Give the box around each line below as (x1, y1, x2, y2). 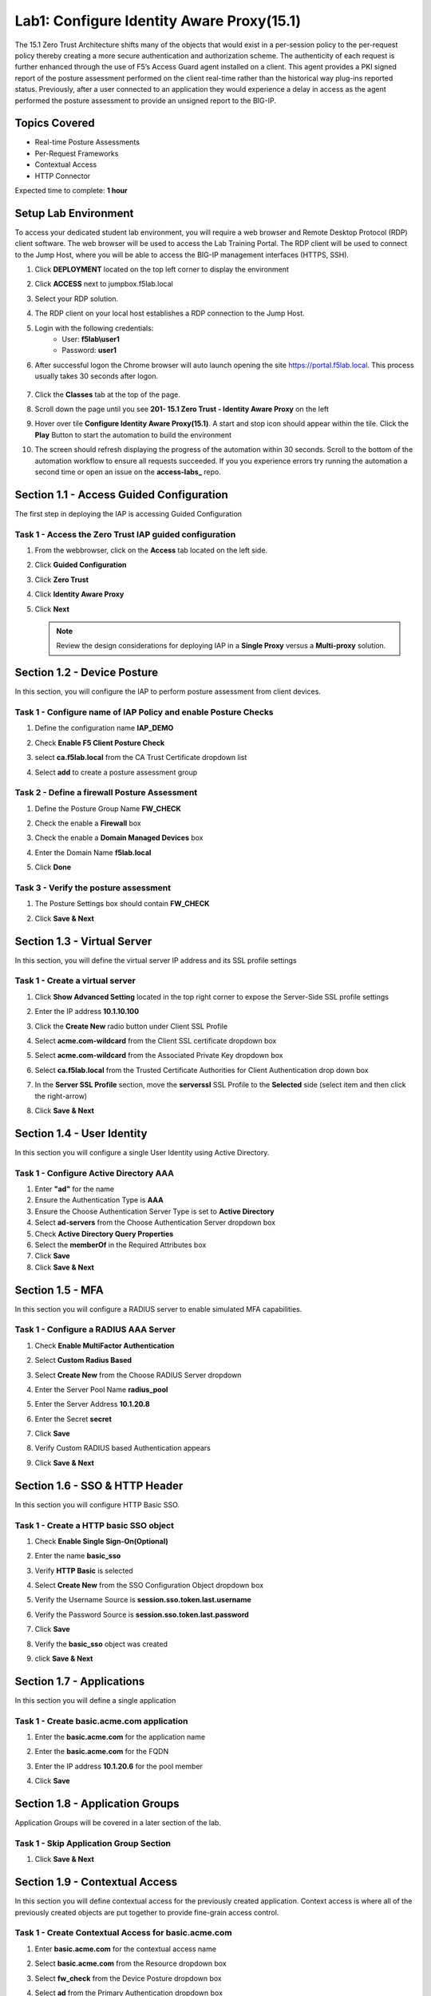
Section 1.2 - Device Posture (14, 666, 159, 679)
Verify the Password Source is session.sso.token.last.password (34, 1610, 249, 1619)
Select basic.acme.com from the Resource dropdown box (34, 1958, 227, 1968)
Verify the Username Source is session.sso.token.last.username (34, 1595, 251, 1605)
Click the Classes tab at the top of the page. (34, 390, 181, 399)
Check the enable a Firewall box (34, 818, 141, 828)
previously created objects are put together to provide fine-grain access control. (14, 1907, 279, 1917)
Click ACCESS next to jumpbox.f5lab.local (34, 279, 173, 289)
